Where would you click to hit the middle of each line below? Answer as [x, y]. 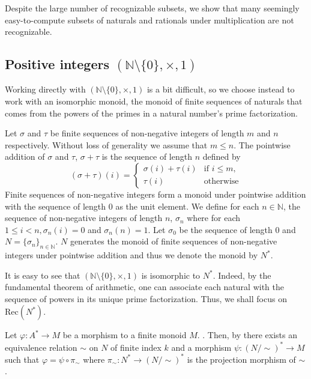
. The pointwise [262, 144]
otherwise [221, 182]
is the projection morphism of [241, 359]
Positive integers [57, 64]
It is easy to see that [43, 275]
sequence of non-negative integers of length [84, 218]
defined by [222, 156]
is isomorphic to [171, 275]
